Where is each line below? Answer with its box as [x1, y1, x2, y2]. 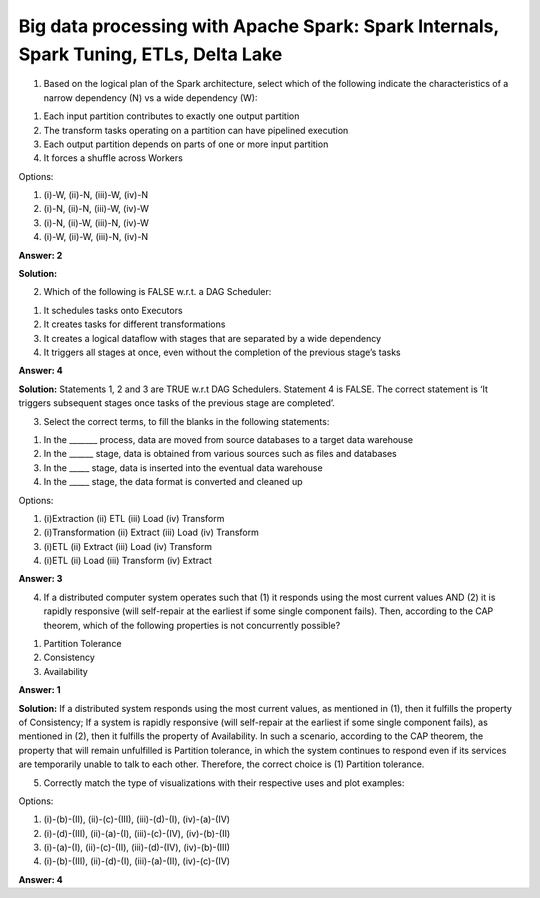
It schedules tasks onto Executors [43, 304, 184, 316]
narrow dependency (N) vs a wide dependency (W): [43, 91, 259, 104]
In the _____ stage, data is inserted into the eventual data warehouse [43, 461, 324, 474]
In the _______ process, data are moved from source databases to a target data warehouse [43, 433, 414, 445]
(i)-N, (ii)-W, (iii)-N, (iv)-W [43, 216, 150, 229]
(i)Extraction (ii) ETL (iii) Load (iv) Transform [43, 512, 225, 524]
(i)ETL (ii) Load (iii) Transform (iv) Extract [43, 555, 212, 567]
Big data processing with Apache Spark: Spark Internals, [18, 15, 499, 37]
